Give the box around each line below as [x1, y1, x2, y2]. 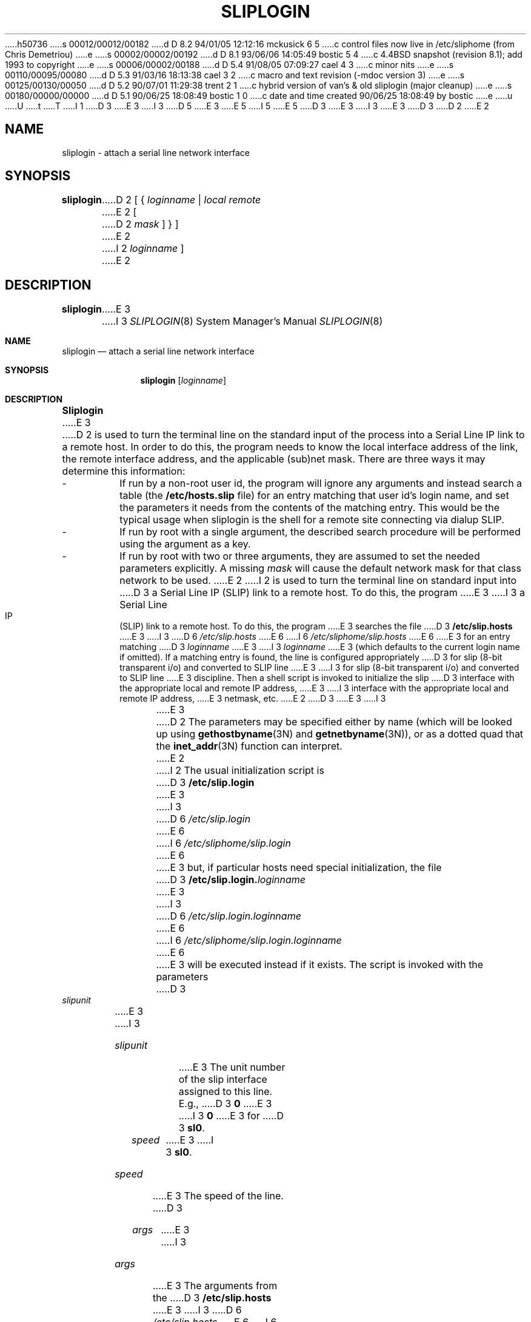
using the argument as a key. [119, 538, 251, 551]
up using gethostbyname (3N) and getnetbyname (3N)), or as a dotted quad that [156, 728, 524, 741]
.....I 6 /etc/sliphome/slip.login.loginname [156, 934, 342, 947]
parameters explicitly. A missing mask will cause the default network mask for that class [119, 562, 521, 575]
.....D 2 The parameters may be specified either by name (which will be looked [156, 716, 512, 728]
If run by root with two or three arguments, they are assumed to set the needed [119, 550, 480, 563]
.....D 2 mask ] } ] [102, 218, 179, 231]
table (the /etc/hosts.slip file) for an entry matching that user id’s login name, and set [119, 489, 509, 502]
